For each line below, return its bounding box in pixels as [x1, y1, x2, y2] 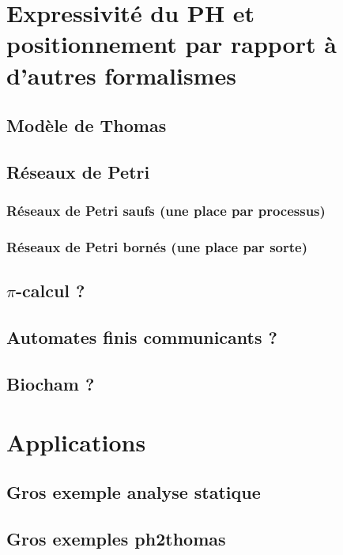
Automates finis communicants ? [6, 325, 277, 349]
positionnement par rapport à [6, 28, 337, 60]
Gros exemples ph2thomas [6, 526, 226, 550]
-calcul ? [15, 278, 85, 303]
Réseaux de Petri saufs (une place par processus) [6, 201, 326, 221]
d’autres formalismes [6, 59, 236, 91]
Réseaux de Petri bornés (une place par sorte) [6, 237, 307, 257]
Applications [6, 425, 146, 458]
